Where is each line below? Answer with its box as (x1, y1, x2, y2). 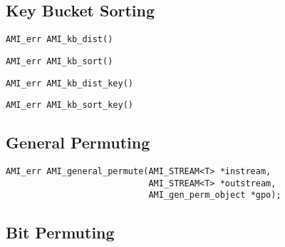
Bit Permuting (6, 221, 115, 243)
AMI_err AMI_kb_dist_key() (6, 78, 133, 89)
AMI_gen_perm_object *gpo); (148, 190, 281, 201)
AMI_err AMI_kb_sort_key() (6, 100, 133, 111)
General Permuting (6, 131, 150, 153)
